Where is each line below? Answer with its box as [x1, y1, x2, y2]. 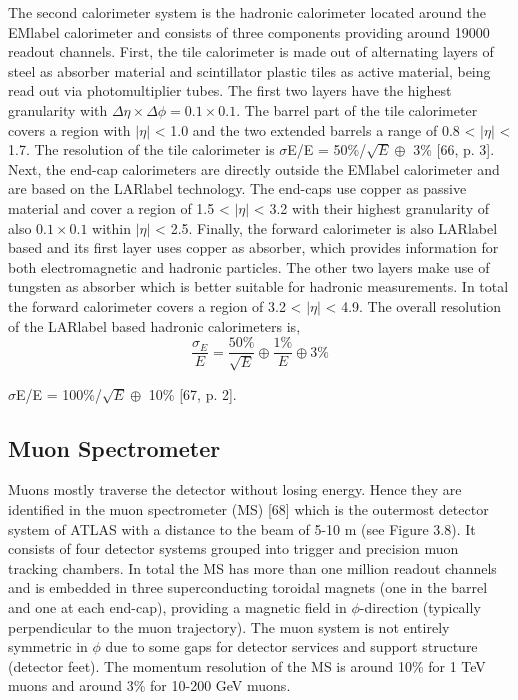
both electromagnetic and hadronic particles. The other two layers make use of [8, 256, 490, 277]
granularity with [8, 99, 108, 120]
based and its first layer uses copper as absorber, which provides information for [8, 237, 499, 258]
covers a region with [8, 119, 131, 140]
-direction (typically [359, 596, 481, 617]
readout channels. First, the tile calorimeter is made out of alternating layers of [8, 41, 494, 62]
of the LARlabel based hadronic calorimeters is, [8, 315, 301, 336]
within [92, 217, 132, 238]
